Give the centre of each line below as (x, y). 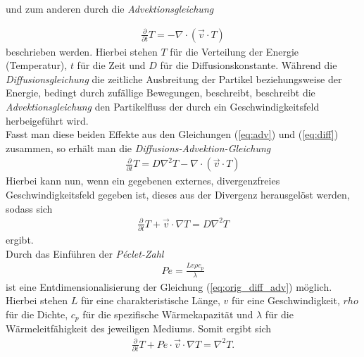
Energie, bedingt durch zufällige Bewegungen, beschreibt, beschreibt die (161, 93)
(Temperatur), (37, 65)
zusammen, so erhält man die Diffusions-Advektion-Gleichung (138, 148)
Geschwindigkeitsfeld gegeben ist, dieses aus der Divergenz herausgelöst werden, (178, 194)
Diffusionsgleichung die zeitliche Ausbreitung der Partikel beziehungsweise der (174, 79)
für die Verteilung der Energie (234, 51)
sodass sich (29, 208)
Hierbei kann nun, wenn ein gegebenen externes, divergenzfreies (143, 181)
